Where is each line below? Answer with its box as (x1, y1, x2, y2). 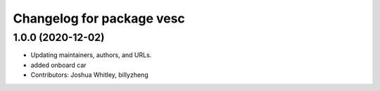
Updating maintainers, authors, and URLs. (30, 51, 152, 59)
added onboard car (30, 61, 87, 69)
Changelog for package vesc (13, 11, 186, 26)
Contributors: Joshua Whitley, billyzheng (30, 71, 148, 79)
